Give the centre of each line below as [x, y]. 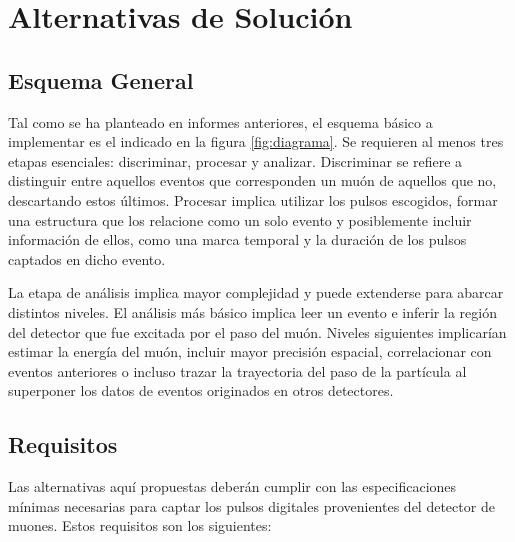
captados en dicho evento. [87, 258]
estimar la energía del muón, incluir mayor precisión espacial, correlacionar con [250, 351]
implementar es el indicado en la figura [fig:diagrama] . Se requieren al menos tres [256, 141]
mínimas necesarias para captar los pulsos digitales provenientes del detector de [251, 505]
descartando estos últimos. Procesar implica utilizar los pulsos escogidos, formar [253, 199]
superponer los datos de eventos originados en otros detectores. [201, 390]
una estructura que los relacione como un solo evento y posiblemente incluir [240, 219]
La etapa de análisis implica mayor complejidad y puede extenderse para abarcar [256, 292]
